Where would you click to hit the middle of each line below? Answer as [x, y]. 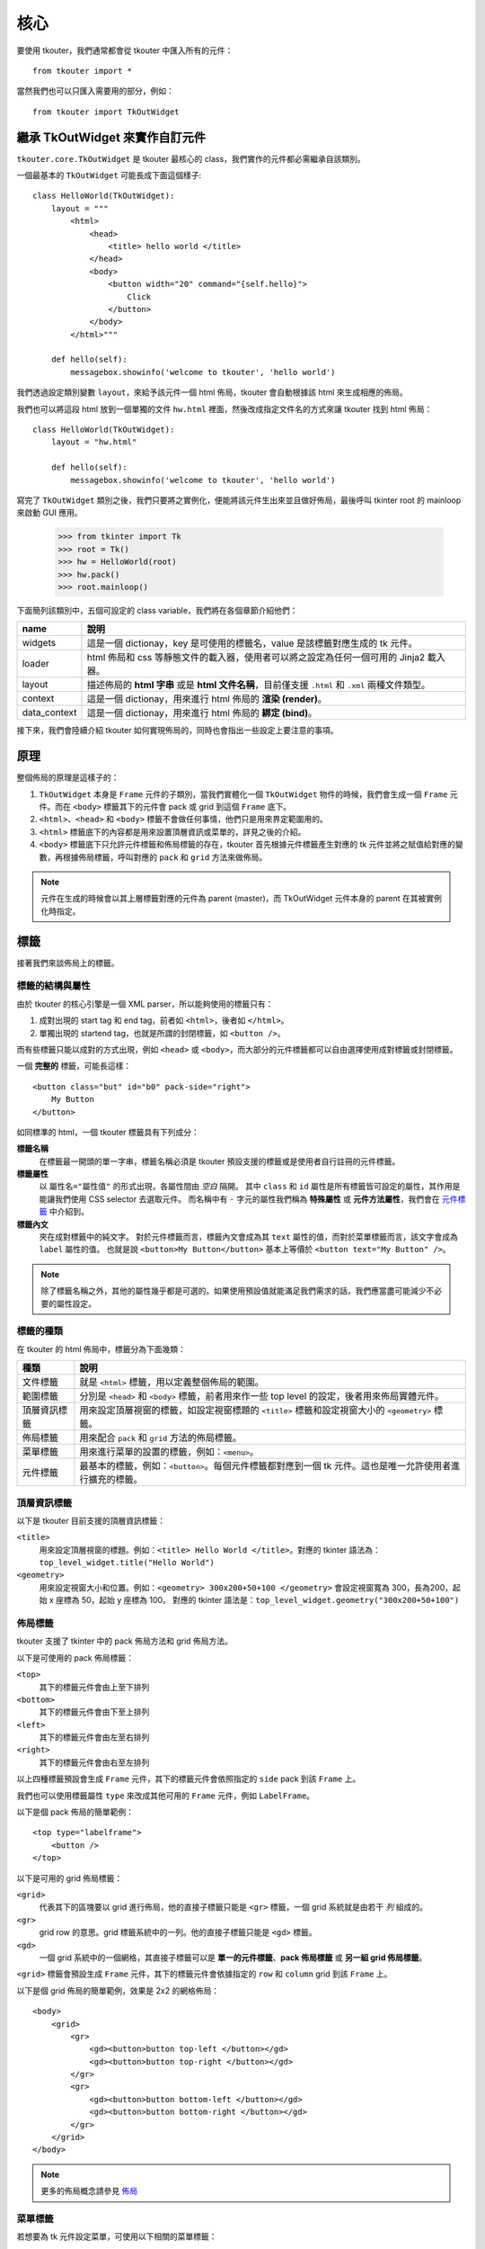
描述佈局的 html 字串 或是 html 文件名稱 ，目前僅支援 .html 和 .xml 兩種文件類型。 [259, 685]
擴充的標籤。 [115, 1480]
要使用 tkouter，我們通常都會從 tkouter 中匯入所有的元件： [125, 50]
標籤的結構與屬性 [53, 986]
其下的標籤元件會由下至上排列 [94, 1712]
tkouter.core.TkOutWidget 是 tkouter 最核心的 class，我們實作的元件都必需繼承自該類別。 [191, 158]
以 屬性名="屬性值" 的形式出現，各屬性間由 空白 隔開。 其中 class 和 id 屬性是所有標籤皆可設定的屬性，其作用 [246, 1187]
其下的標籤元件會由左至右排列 [94, 1737]
